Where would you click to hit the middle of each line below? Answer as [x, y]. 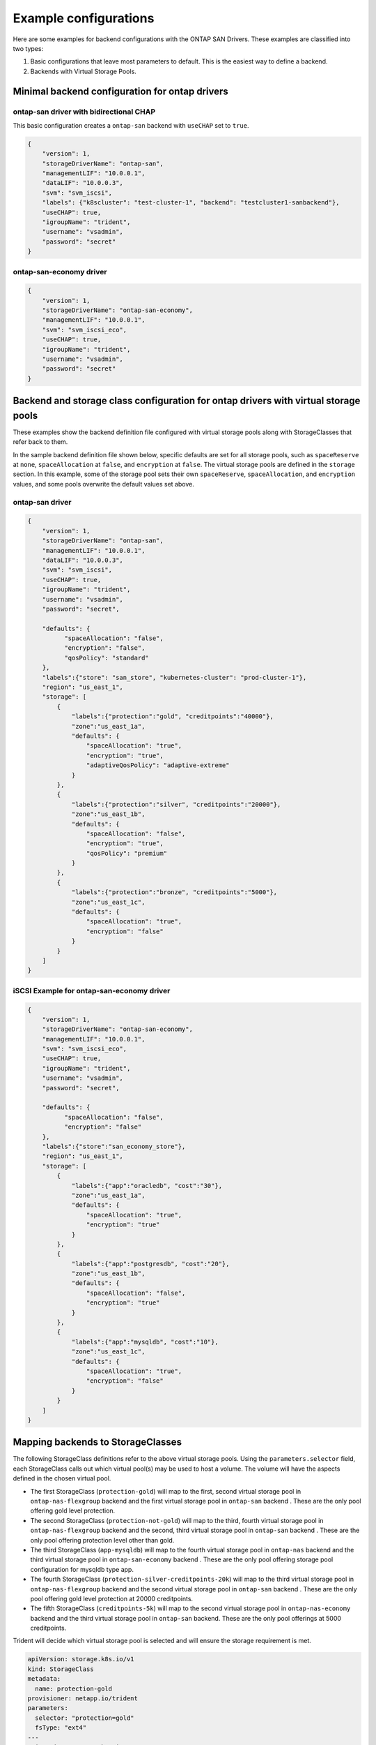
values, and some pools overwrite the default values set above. [103, 484]
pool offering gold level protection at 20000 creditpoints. [112, 1598]
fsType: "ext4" [61, 1728]
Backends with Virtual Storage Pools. [84, 71]
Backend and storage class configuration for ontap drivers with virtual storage [187, 401]
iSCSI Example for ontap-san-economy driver [92, 990]
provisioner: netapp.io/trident [83, 1699]
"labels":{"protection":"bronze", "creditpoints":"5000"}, [174, 892]
